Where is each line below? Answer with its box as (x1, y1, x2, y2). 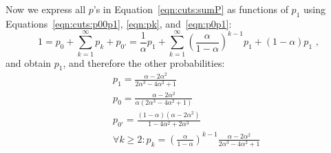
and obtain (6, 55, 52, 70)
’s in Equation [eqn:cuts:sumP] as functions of (93, 2, 288, 16)
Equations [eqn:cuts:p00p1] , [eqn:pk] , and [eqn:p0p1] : (6, 16, 232, 30)
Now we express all (6, 2, 86, 16)
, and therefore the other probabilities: (63, 55, 225, 70)
